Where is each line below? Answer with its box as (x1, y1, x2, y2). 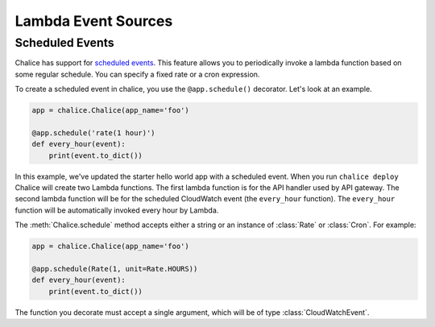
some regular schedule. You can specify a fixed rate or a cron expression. (14, 69, 260, 79)
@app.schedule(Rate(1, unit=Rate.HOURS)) (31, 264, 198, 274)
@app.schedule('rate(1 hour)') (31, 128, 156, 137)
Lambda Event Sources (14, 12, 173, 30)
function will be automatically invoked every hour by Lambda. (14, 205, 219, 215)
